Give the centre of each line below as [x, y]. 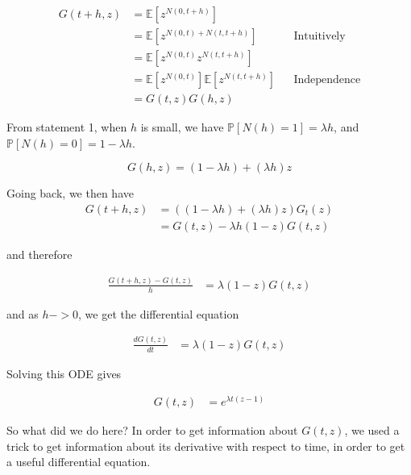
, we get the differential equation [159, 313]
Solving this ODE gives [64, 373]
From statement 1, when [67, 127]
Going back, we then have [70, 193]
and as [23, 313]
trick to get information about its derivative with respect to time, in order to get [206, 446]
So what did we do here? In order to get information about [152, 430]
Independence [327, 80]
